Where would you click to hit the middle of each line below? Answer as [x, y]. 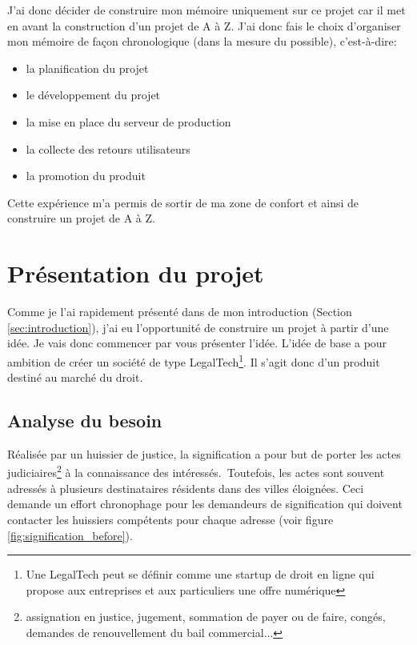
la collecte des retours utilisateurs [108, 148]
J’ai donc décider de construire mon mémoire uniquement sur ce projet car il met [206, 10]
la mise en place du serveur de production [128, 121]
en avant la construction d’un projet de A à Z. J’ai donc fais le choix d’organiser [204, 25]
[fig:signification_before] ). [70, 535]
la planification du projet [87, 68]
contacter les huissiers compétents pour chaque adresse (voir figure [170, 519]
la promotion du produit [86, 176]
